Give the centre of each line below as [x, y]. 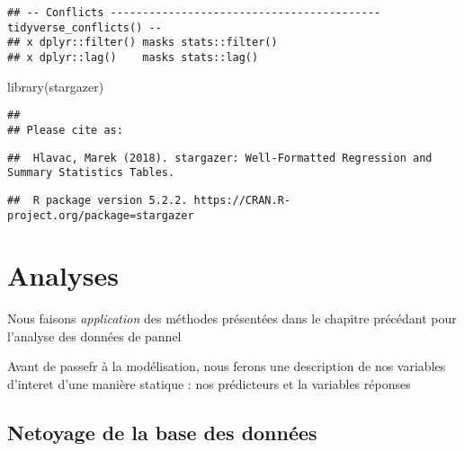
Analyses [63, 275]
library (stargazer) [56, 86]
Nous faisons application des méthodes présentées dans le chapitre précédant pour [232, 318]
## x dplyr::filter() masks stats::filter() [143, 43]
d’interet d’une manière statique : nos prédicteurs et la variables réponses [209, 384]
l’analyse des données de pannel [94, 336]
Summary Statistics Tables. [91, 173]
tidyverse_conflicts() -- [85, 27]
